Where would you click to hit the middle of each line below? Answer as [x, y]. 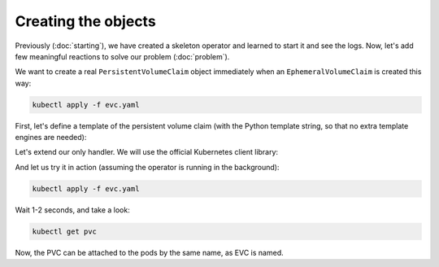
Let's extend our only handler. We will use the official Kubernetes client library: [147, 152]
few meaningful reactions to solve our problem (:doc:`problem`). [122, 56]
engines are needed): [51, 138]
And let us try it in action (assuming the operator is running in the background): [147, 167]
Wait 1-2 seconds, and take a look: [72, 210]
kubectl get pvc [65, 231]
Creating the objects [85, 21]
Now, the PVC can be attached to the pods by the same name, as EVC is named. [149, 252]
